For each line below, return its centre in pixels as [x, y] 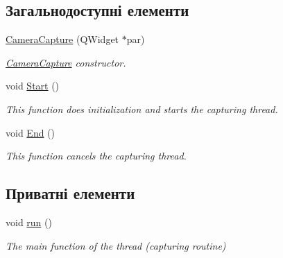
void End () [31, 132]
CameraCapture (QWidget [62, 39]
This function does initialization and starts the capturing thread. [142, 109]
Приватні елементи [70, 193]
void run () [29, 222]
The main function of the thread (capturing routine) [116, 245]
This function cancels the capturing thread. [96, 156]
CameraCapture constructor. [66, 62]
